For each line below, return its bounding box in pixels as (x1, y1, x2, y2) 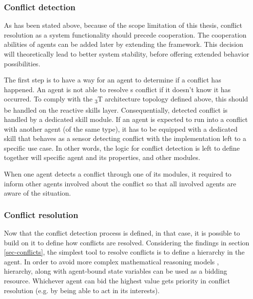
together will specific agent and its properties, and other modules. (4, 152, 200, 162)
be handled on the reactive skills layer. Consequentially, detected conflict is (4, 104, 228, 115)
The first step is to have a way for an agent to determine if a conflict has (4, 75, 221, 85)
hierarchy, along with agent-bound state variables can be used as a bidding (4, 266, 227, 276)
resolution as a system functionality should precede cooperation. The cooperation (4, 29, 247, 40)
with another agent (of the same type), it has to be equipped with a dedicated (4, 123, 238, 134)
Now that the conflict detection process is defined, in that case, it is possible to (4, 228, 240, 238)
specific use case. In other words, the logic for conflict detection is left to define (4, 142, 240, 153)
